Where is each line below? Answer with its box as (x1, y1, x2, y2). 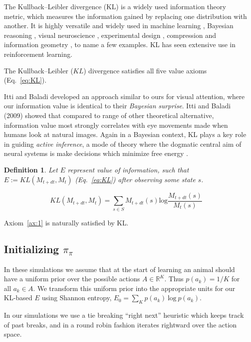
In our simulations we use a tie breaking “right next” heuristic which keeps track (4, 310, 244, 320)
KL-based (4, 292, 33, 303)
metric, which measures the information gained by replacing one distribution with (4, 11, 247, 21)
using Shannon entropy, (42, 292, 112, 303)
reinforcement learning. (4, 49, 72, 59)
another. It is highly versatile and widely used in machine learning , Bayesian (4, 20, 234, 31)
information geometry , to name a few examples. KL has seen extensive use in (4, 39, 235, 50)
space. (4, 329, 22, 339)
